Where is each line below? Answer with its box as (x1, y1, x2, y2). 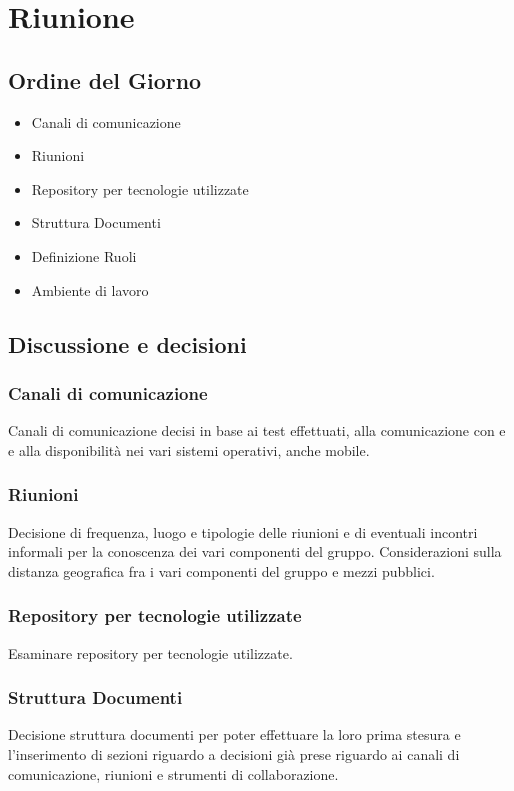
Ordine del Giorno (8, 64, 202, 95)
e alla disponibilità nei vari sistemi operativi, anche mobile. (8, 439, 370, 460)
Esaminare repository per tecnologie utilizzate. (8, 642, 293, 663)
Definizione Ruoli (31, 245, 137, 266)
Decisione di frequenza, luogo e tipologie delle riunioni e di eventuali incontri (8, 521, 478, 542)
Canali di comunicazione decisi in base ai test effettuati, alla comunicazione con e (8, 420, 506, 441)
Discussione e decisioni (8, 328, 247, 359)
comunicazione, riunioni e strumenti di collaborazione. (8, 763, 339, 784)
